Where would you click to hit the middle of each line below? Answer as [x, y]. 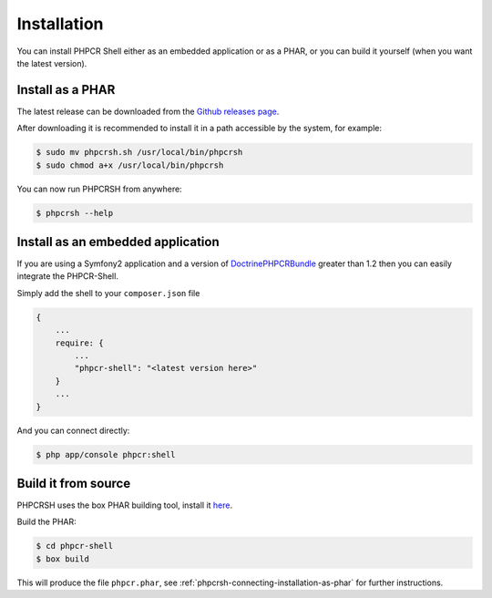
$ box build [63, 559]
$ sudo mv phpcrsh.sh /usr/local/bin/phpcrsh [139, 152]
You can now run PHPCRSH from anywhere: [99, 189]
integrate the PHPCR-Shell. [67, 276]
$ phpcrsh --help [75, 213]
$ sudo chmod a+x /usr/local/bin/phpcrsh [130, 165]
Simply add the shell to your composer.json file [108, 293]
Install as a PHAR [66, 90]
